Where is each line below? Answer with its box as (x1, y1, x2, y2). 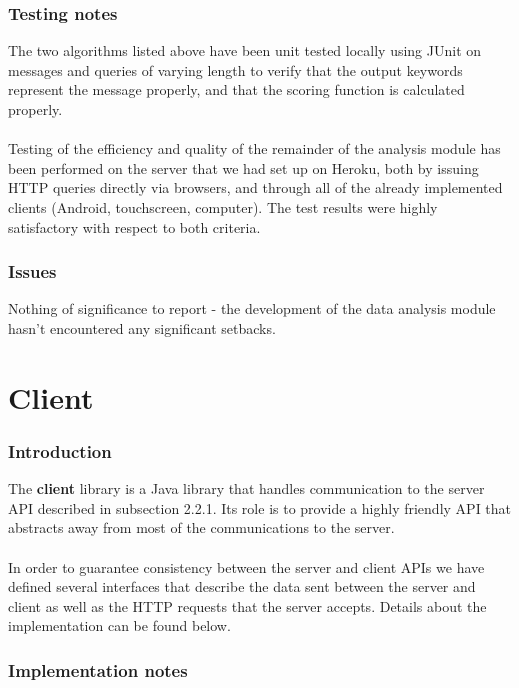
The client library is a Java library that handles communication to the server (8, 478, 485, 499)
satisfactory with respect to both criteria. (8, 216, 261, 237)
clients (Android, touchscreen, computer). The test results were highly (8, 196, 438, 217)
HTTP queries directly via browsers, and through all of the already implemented (8, 177, 503, 198)
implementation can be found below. (8, 615, 231, 636)
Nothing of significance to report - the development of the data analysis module (8, 298, 496, 319)
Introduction (8, 438, 112, 463)
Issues (8, 259, 57, 284)
